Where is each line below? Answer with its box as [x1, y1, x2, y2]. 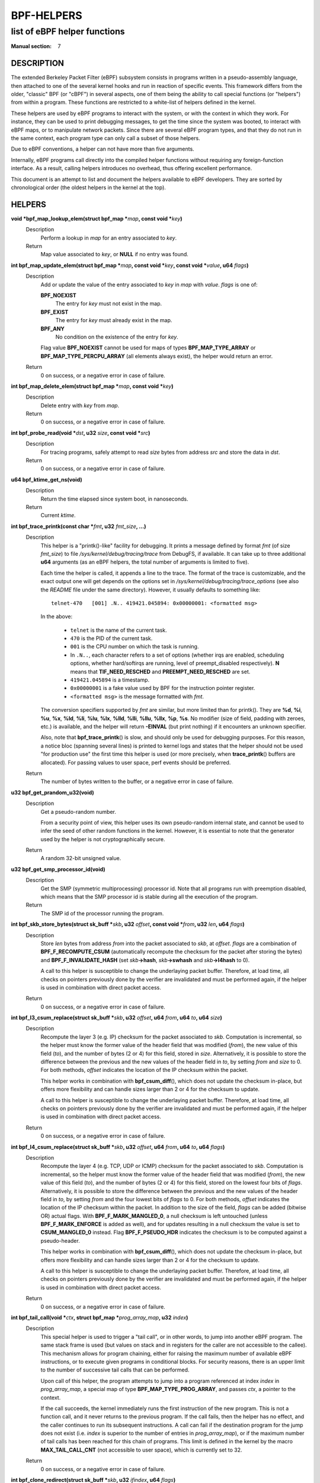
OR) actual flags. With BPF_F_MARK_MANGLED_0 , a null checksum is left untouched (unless [40, 1212, 268, 1219]
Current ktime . [40, 512, 76, 519]
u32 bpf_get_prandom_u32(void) [11, 789, 94, 796]
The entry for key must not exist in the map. [55, 300, 162, 307]
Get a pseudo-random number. [40, 808, 117, 815]
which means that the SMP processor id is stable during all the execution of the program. [40, 893, 258, 900]
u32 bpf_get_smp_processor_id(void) [11, 865, 106, 873]
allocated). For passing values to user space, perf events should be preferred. [40, 759, 231, 766]
